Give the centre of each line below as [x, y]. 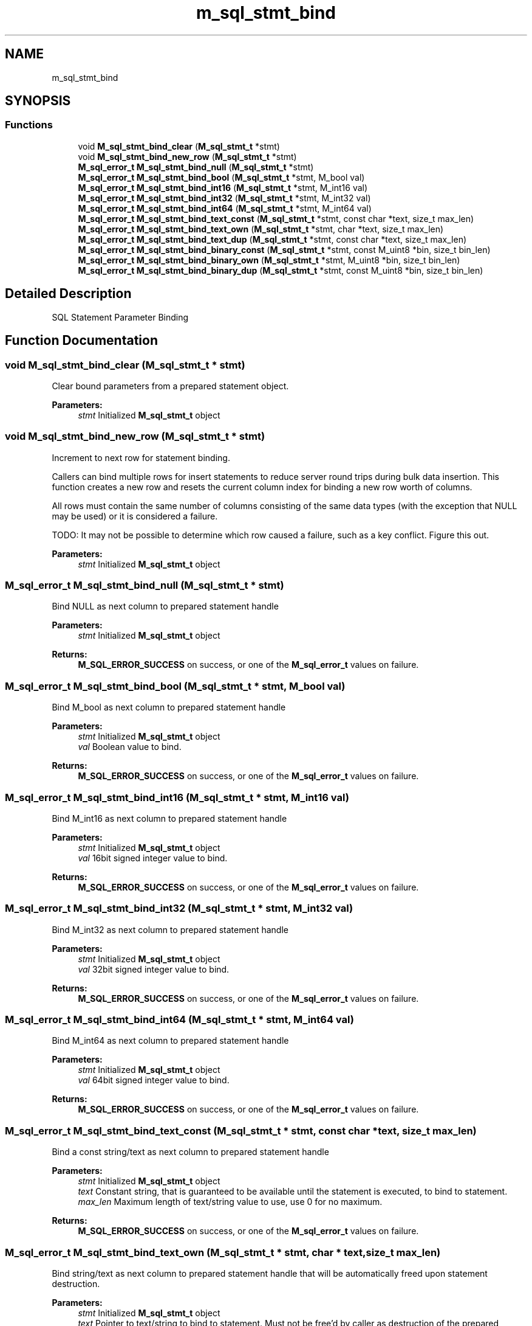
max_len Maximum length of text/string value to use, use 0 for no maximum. [230, 1202]
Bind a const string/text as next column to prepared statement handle [190, 1152]
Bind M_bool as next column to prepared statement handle [169, 707]
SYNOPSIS [38, 101]
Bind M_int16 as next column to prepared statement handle [169, 818]
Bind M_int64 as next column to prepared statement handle [170, 1041]
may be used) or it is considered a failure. [135, 516]
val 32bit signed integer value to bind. [154, 969]
